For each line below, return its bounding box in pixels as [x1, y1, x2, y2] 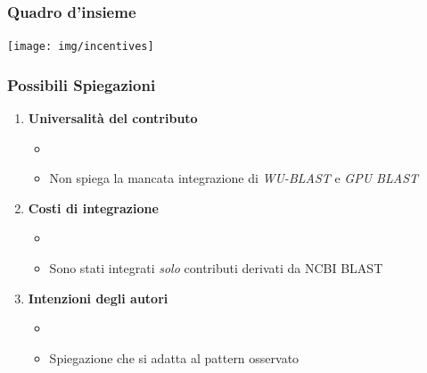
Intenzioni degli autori [28, 288, 168, 307]
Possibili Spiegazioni [7, 73, 156, 95]
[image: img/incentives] [7, 40, 154, 54]
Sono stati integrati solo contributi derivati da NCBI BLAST [49, 259, 383, 278]
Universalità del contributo [28, 109, 198, 128]
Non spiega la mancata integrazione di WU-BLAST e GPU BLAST [49, 169, 419, 187]
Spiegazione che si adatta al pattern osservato [49, 348, 300, 367]
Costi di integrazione [28, 198, 159, 217]
